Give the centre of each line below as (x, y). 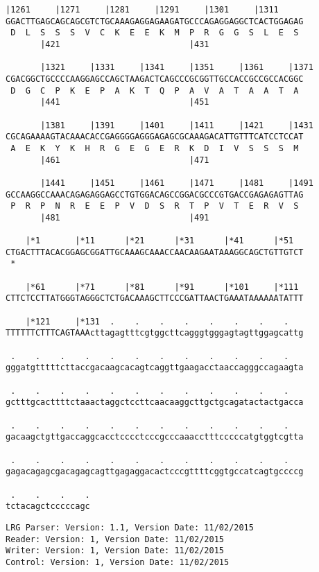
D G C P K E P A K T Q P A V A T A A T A (155, 90)
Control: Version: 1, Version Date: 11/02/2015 (118, 562)
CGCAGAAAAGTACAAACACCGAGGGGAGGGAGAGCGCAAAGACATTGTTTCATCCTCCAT (155, 137)
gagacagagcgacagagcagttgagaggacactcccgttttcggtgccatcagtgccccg (155, 472)
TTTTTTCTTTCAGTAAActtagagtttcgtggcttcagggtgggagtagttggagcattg (155, 333)
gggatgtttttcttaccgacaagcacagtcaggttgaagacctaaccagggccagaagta (155, 368)
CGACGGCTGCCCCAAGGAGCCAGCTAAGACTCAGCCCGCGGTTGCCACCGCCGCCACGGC (155, 79)
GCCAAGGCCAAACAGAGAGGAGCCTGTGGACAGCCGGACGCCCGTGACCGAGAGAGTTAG (155, 194)
